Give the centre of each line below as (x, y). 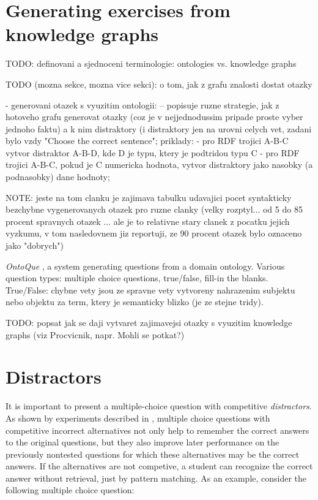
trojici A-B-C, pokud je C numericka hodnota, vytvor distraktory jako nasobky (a (159, 165)
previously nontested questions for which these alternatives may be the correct (153, 454)
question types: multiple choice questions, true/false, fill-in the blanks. (137, 278)
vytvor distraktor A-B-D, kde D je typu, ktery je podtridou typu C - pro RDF (153, 152)
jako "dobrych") (35, 245)
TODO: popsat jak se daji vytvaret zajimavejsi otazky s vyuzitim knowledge (149, 322)
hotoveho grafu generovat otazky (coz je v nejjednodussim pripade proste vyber (154, 117)
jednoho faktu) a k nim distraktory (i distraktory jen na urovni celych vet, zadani (159, 128)
